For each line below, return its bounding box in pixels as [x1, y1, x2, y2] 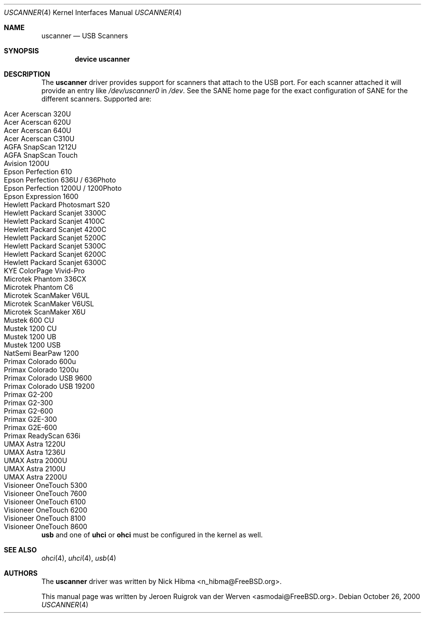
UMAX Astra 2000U [4, 456, 67, 465]
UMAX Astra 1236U [4, 448, 65, 456]
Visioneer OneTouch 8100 [4, 514, 86, 522]
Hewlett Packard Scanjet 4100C [4, 217, 105, 225]
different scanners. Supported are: [41, 95, 152, 103]
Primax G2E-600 [4, 423, 57, 432]
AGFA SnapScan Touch [4, 151, 78, 159]
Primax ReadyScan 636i [4, 432, 81, 440]
